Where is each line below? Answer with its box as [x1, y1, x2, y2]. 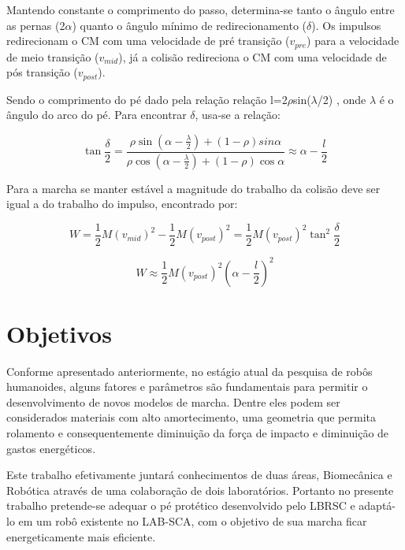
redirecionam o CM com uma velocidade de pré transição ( [6, 32, 290, 49]
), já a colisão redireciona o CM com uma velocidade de [118, 48, 387, 65]
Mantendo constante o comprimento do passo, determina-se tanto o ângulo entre [6, 2, 395, 17]
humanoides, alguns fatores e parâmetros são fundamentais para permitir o [6, 378, 368, 395]
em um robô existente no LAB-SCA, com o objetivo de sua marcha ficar [18, 512, 367, 529]
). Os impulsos [311, 17, 381, 33]
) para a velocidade [307, 32, 399, 49]
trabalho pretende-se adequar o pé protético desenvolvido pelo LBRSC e [6, 497, 355, 514]
